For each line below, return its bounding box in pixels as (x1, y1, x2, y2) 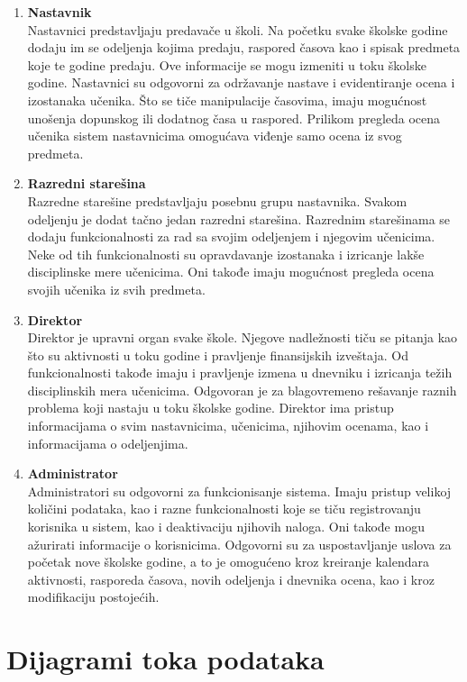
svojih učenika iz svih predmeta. (27, 279, 206, 298)
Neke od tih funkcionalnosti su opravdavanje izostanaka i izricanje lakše (27, 244, 425, 263)
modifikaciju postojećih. (27, 587, 160, 606)
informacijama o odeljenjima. (27, 433, 188, 452)
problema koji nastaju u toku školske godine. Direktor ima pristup (27, 398, 394, 417)
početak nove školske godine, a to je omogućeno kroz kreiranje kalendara (27, 552, 429, 571)
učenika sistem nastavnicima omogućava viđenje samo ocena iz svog (27, 126, 402, 145)
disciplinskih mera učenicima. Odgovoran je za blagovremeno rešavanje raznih (27, 380, 457, 399)
